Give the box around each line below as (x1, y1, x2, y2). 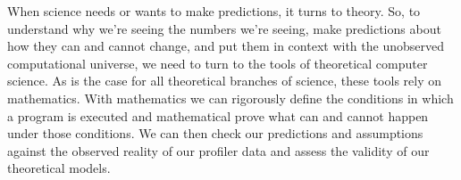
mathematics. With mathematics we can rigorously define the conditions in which (7, 88, 454, 107)
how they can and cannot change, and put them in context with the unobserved (7, 37, 444, 55)
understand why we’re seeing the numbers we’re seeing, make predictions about (7, 19, 441, 37)
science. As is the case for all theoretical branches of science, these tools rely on (7, 71, 442, 90)
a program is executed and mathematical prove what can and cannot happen (7, 106, 429, 125)
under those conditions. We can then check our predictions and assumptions (7, 124, 423, 143)
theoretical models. (7, 159, 111, 177)
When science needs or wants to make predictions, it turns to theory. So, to (7, 2, 421, 20)
